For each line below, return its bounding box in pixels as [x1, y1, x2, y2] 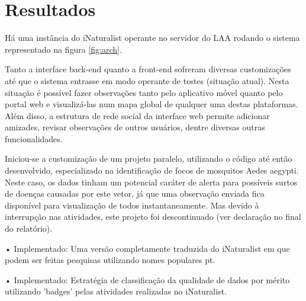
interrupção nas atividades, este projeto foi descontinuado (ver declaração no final [5, 210, 301, 223]
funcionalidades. [5, 132, 63, 145]
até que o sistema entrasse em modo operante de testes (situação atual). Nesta [5, 74, 289, 87]
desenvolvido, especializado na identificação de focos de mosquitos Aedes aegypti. [5, 164, 299, 177]
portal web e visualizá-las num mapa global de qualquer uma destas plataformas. [5, 98, 298, 110]
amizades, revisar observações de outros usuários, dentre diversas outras [5, 121, 265, 133]
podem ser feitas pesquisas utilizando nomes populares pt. [5, 254, 215, 266]
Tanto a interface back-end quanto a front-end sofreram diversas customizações [5, 63, 291, 75]
